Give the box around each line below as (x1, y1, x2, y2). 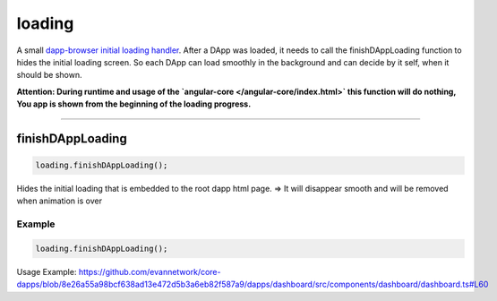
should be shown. (16, 70, 82, 81)
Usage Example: (16, 267, 77, 278)
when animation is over (16, 195, 103, 206)
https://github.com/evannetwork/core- (78, 267, 221, 278)
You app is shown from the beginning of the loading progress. (16, 99, 252, 109)
